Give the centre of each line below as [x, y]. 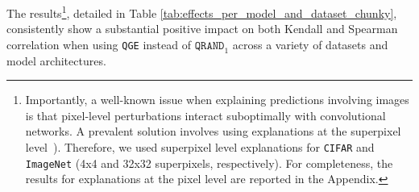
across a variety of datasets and [310, 44]
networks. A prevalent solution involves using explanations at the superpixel [213, 131]
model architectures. [56, 60]
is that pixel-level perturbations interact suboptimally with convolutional [205, 115]
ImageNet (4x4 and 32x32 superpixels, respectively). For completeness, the [209, 163]
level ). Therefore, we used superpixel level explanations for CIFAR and [200, 147]
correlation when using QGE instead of [99, 44]
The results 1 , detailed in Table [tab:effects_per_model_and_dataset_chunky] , [202, 12]
